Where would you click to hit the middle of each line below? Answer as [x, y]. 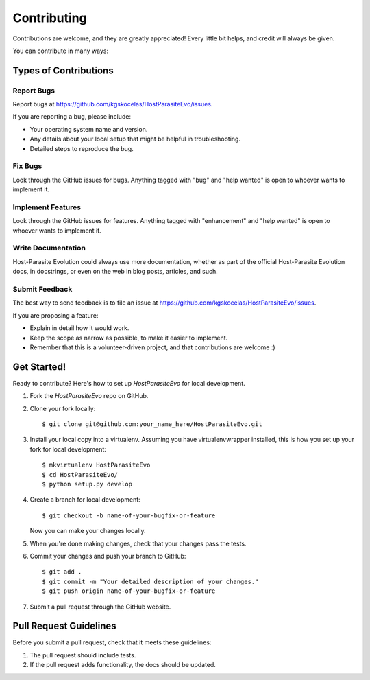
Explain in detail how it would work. [79, 328]
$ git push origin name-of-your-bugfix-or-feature [129, 591]
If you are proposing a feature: [56, 315]
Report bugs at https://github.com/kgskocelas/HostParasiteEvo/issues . [113, 104]
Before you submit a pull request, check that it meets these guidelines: [112, 642]
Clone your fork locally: [63, 408]
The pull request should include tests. [83, 655]
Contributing [50, 18]
